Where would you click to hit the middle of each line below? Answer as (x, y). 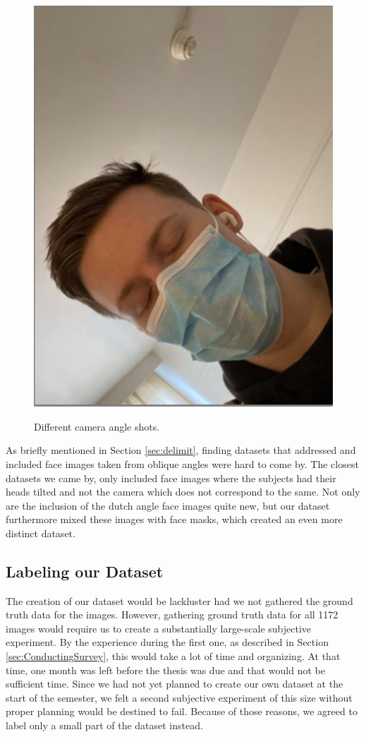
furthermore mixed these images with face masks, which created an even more (174, 519)
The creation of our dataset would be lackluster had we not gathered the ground (179, 600)
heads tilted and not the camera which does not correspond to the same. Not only (183, 492)
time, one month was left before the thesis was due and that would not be (165, 670)
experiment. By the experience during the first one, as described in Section (167, 642)
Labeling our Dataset (85, 571)
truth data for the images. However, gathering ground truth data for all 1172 (172, 615)
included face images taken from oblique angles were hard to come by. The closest (182, 463)
